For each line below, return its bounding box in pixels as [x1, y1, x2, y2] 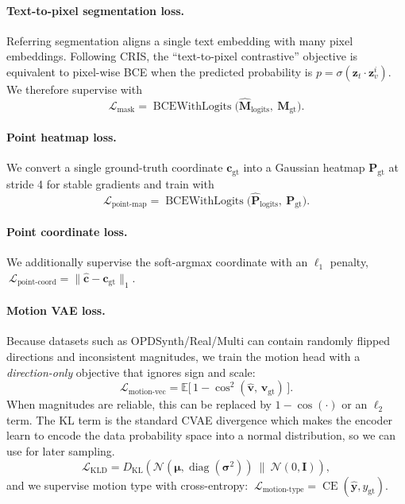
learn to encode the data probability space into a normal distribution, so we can [6, 427, 396, 444]
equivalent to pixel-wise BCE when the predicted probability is [6, 63, 313, 79]
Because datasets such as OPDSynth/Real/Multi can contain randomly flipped [6, 332, 391, 349]
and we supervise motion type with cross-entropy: [6, 476, 249, 493]
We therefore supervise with [6, 80, 142, 97]
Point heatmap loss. [6, 128, 117, 145]
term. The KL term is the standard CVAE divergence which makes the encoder [6, 411, 393, 428]
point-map [111, 200, 147, 209]
